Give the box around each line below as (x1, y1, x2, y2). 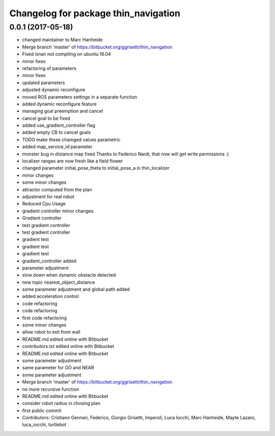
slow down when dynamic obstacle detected (22, 272, 116, 278)
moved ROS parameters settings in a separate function (22, 94, 137, 100)
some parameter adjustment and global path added (22, 286, 130, 292)
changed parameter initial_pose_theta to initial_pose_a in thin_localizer (22, 165, 170, 171)
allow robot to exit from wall (22, 329, 81, 335)
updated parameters (22, 79, 65, 86)
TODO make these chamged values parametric (22, 137, 121, 143)
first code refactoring (22, 315, 67, 321)
